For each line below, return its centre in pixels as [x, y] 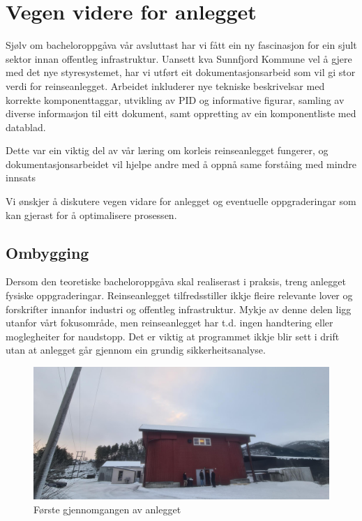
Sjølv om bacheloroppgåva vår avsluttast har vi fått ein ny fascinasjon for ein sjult [181, 45]
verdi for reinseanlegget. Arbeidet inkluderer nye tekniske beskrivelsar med [165, 85]
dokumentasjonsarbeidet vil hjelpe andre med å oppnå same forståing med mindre [181, 164]
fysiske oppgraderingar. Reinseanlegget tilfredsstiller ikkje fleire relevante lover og [179, 295]
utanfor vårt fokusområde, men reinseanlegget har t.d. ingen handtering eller [169, 323]
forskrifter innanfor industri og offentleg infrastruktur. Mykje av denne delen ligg [179, 309]
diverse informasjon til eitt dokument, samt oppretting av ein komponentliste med [181, 113]
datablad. [26, 127]
